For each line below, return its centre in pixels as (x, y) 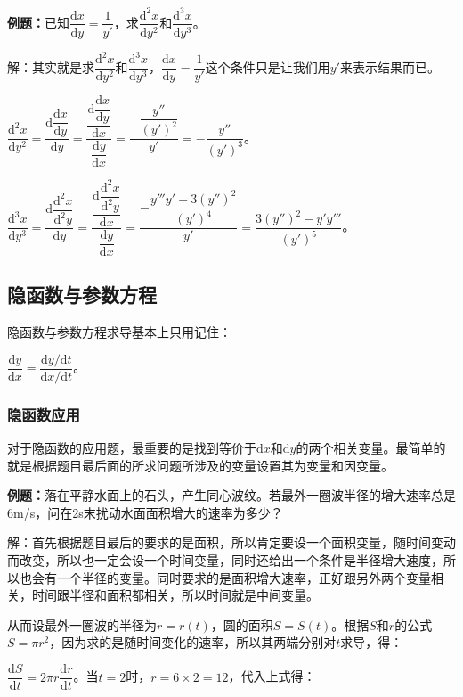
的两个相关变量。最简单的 (371, 448)
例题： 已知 (38, 22)
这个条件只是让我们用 (268, 66)
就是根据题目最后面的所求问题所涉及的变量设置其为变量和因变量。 (200, 465)
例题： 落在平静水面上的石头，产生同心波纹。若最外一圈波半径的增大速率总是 (231, 495)
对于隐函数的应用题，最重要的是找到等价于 (132, 448)
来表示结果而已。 (390, 66)
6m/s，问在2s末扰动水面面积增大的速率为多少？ (145, 512)
